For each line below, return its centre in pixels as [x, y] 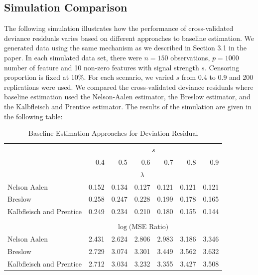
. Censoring [222, 67]
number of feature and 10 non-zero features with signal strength [102, 67]
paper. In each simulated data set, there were [73, 57]
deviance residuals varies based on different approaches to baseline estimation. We [129, 38]
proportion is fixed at [37, 77]
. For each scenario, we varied [129, 77]
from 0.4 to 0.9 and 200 [217, 77]
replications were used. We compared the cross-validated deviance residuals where [129, 87]
